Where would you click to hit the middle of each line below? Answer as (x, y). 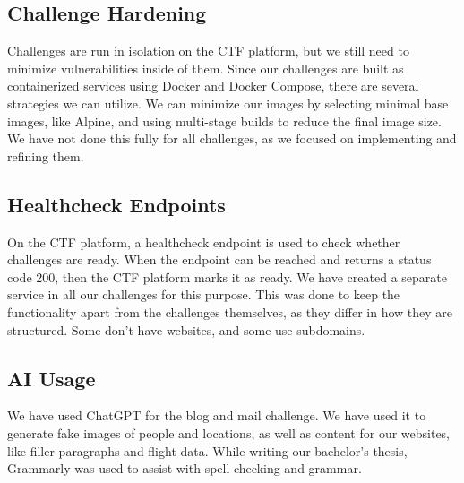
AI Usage (52, 378)
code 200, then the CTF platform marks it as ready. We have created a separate (227, 276)
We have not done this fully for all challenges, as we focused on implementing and (232, 138)
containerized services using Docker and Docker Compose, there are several (213, 86)
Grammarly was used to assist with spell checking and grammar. (185, 468)
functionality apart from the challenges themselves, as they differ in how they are (230, 311)
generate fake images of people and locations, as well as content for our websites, (229, 432)
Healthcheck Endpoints (116, 204)
